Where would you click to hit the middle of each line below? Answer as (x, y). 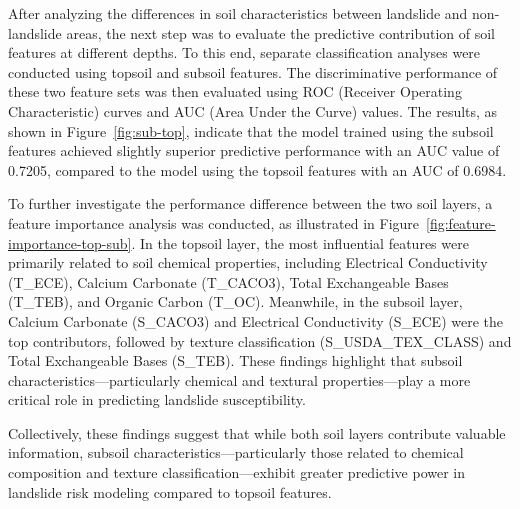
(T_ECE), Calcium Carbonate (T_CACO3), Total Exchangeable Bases (228, 281)
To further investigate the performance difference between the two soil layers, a (250, 203)
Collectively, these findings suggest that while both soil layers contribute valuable (257, 432)
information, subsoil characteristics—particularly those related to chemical (236, 452)
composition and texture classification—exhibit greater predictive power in (237, 472)
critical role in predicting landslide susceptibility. (157, 399)
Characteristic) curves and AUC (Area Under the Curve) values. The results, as (253, 110)
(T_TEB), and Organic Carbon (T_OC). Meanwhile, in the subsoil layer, (235, 301)
